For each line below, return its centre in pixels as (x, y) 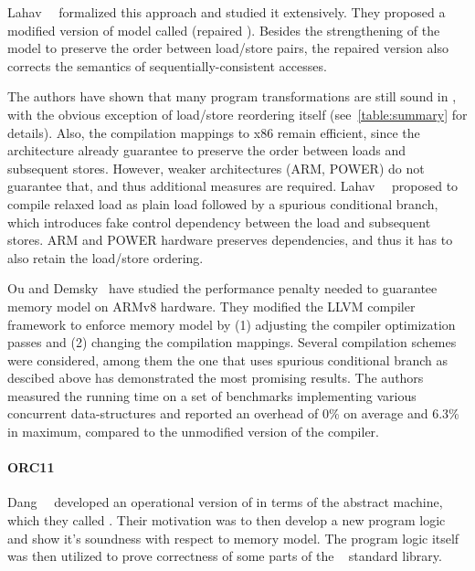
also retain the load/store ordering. (106, 257)
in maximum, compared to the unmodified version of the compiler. (193, 432)
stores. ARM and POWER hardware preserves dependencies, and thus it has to (230, 240)
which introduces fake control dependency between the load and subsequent (219, 222)
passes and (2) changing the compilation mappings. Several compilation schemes (232, 342)
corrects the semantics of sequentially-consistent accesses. (167, 65)
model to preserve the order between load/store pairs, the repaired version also (228, 48)
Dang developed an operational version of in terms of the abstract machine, (225, 502)
